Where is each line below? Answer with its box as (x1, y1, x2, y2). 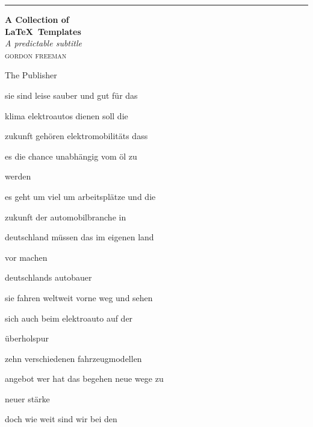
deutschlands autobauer (5, 271, 92, 284)
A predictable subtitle (5, 37, 82, 49)
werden (5, 170, 31, 182)
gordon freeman (5, 48, 67, 61)
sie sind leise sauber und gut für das (5, 89, 138, 101)
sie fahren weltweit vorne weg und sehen (5, 291, 153, 304)
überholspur (5, 332, 49, 344)
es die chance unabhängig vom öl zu (5, 149, 137, 162)
